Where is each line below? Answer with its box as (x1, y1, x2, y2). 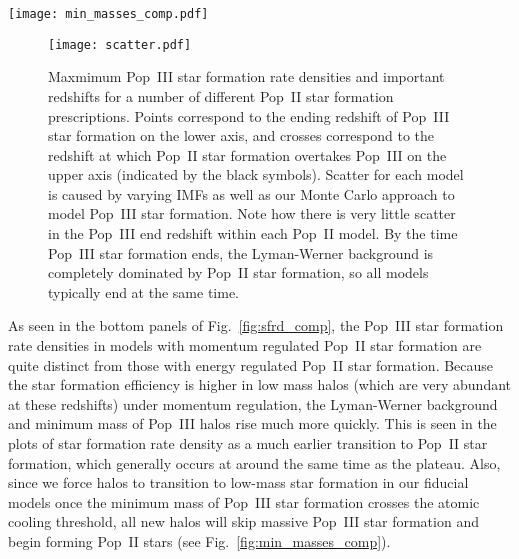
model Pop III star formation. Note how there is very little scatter (48, 203, 456, 224)
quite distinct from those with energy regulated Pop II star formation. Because (8, 354, 494, 375)
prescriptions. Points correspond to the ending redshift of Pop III (48, 105, 450, 126)
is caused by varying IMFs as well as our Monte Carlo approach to (48, 183, 455, 204)
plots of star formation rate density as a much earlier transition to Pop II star (8, 433, 488, 453)
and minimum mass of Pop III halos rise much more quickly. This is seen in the (8, 413, 497, 434)
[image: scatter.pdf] (48, 37, 192, 52)
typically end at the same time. (48, 281, 240, 302)
